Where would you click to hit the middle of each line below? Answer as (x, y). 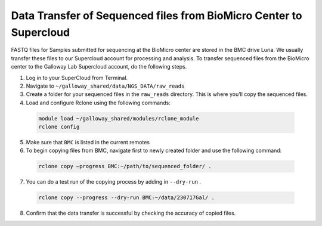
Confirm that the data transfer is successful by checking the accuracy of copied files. (131, 213)
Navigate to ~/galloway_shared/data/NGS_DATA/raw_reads (105, 86)
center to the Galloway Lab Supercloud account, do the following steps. (99, 67)
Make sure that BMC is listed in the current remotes (88, 143)
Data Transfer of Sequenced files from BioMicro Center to (157, 16)
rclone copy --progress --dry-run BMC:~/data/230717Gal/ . (126, 198)
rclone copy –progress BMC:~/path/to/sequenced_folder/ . (125, 166)
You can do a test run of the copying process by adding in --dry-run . (114, 182)
